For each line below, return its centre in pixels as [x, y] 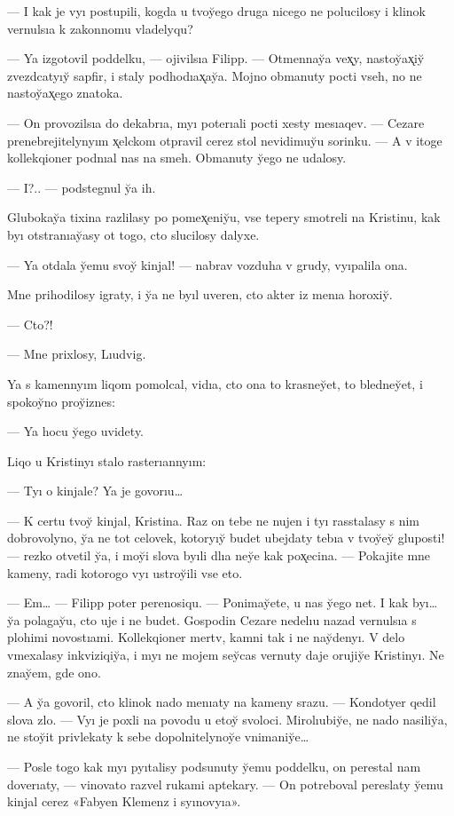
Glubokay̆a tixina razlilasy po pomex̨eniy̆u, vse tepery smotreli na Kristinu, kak [224, 217]
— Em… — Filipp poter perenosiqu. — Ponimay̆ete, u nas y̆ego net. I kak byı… [223, 602]
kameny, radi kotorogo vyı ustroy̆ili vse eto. [125, 572]
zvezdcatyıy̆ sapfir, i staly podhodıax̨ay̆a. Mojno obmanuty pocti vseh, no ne [215, 75]
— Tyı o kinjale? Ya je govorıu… [95, 491]
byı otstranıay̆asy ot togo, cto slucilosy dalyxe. [133, 234]
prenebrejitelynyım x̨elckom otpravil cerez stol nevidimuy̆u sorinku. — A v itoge [225, 140]
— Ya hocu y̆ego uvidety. [76, 431]
